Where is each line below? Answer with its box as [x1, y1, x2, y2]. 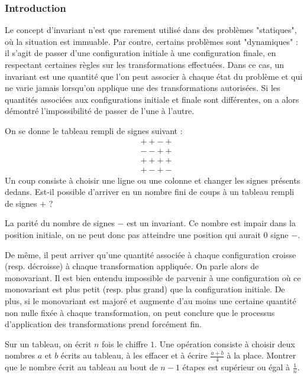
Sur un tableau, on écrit [5, 337, 92, 350]
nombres [5, 349, 35, 361]
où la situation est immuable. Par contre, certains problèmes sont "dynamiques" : [5, 35, 298, 47]
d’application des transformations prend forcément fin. [5, 318, 202, 330]
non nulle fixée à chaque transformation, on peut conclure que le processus [5, 306, 275, 318]
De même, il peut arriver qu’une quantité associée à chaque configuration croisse [5, 248, 296, 260]
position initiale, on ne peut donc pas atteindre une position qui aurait [5, 229, 261, 241]
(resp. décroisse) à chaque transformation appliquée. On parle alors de [5, 260, 259, 272]
